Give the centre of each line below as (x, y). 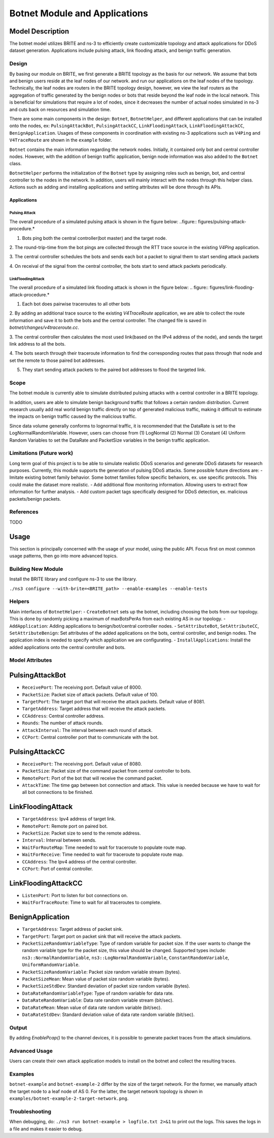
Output (18, 1028)
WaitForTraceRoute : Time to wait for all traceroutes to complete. (92, 903)
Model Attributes (31, 660)
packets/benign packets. (35, 499)
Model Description (39, 31)
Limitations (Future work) (41, 453)
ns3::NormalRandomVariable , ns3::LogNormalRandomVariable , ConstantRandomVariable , (126, 958)
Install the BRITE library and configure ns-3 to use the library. (73, 579)
